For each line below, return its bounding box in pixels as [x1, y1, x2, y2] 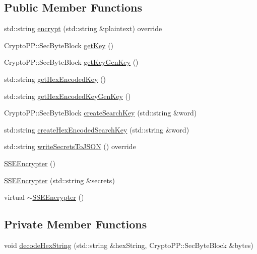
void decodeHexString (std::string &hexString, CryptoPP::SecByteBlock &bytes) [4, 239, 253, 250]
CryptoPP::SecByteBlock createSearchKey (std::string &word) [4, 107, 197, 118]
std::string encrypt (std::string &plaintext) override [4, 23, 162, 34]
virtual [4, 192, 25, 202]
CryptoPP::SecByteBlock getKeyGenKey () [4, 57, 139, 67]
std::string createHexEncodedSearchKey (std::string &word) [4, 124, 189, 135]
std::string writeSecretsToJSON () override [4, 141, 136, 152]
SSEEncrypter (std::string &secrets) [4, 175, 115, 185]
